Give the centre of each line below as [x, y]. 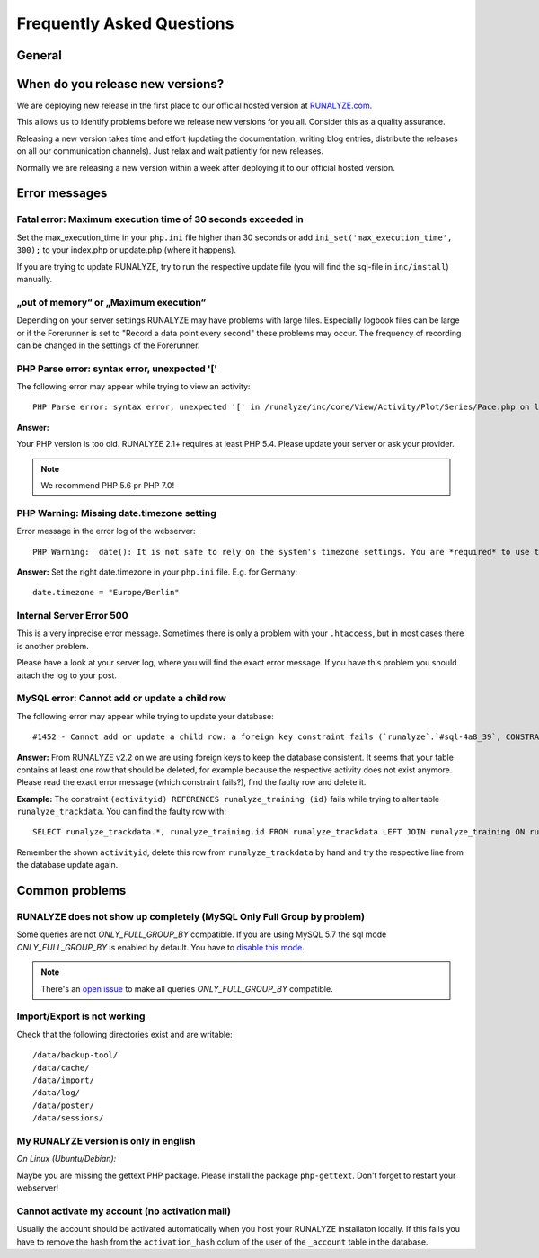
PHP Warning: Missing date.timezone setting [117, 513]
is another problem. [53, 646]
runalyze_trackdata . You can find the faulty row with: [121, 812]
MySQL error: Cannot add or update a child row [122, 699]
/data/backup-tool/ [75, 1055]
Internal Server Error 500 [73, 616]
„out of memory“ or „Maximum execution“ [111, 302]
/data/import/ [63, 1080]
